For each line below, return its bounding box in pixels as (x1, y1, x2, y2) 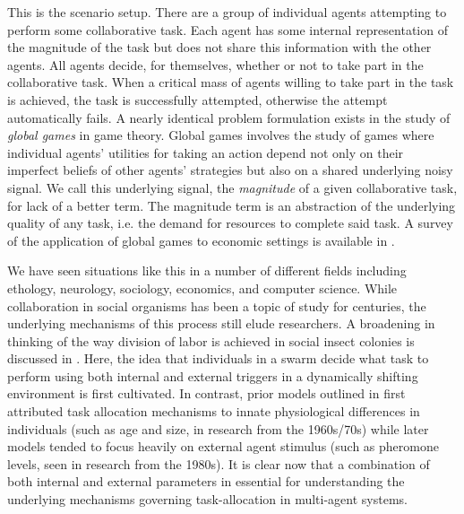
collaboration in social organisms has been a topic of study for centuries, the (7, 296, 426, 315)
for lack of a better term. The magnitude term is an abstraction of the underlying (7, 196, 456, 214)
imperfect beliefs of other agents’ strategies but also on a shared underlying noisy (7, 161, 453, 179)
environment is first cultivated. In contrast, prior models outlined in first (7, 384, 406, 403)
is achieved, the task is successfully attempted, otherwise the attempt (7, 90, 388, 109)
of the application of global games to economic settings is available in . (7, 231, 395, 249)
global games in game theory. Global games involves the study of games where (7, 126, 434, 144)
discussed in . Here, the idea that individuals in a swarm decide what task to (7, 349, 429, 368)
